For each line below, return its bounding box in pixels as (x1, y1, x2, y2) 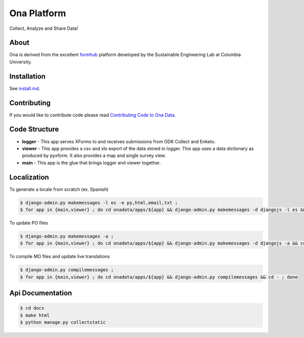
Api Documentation (9, 289, 72, 298)
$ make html (20, 312, 50, 318)
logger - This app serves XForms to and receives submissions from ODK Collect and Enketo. (22, 138, 216, 144)
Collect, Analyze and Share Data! (9, 25, 79, 31)
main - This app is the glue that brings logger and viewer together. (22, 159, 161, 165)
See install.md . (9, 85, 41, 91)
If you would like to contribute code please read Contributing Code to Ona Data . (9, 112, 176, 118)
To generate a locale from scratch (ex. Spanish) (9, 186, 109, 192)
